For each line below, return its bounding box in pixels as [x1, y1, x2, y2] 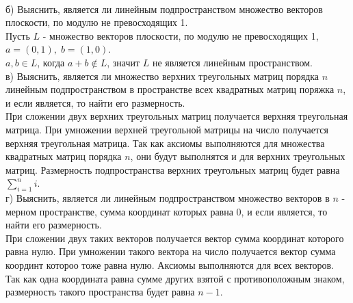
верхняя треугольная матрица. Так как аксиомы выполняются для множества [5, 135, 325, 150]
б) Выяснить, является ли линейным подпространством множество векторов [5, 1, 323, 16]
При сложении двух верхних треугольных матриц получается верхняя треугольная [5, 109, 348, 123]
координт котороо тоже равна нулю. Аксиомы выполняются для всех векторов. [5, 258, 334, 272]
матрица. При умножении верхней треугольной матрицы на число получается [5, 122, 328, 136]
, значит [107, 55, 140, 69]
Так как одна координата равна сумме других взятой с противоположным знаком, [5, 271, 345, 285]
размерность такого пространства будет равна [5, 285, 195, 299]
